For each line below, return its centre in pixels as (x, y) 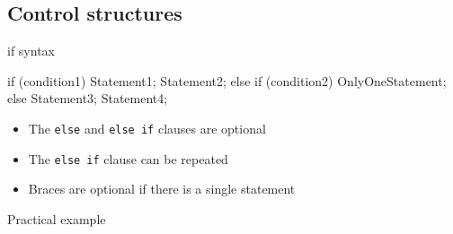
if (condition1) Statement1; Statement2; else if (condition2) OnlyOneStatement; (227, 80)
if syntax (31, 51)
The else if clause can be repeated (128, 158)
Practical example (57, 218)
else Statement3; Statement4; (88, 98)
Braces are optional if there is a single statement (162, 189)
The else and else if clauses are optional (147, 128)
